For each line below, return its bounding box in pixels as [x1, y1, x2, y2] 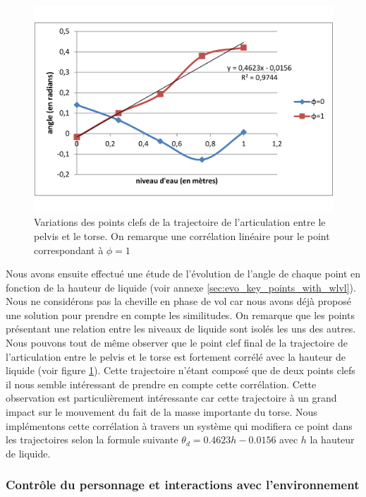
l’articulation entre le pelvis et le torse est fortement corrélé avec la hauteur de [6, 349, 346, 364]
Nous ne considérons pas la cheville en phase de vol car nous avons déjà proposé [6, 294, 351, 309]
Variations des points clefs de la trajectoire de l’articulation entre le [34, 215, 326, 229]
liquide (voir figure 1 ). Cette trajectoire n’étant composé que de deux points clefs [6, 363, 355, 378]
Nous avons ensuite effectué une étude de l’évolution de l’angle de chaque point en [6, 266, 361, 281]
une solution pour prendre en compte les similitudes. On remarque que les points [6, 307, 355, 322]
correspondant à [34, 242, 104, 257]
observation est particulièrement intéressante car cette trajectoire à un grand [6, 390, 337, 405]
